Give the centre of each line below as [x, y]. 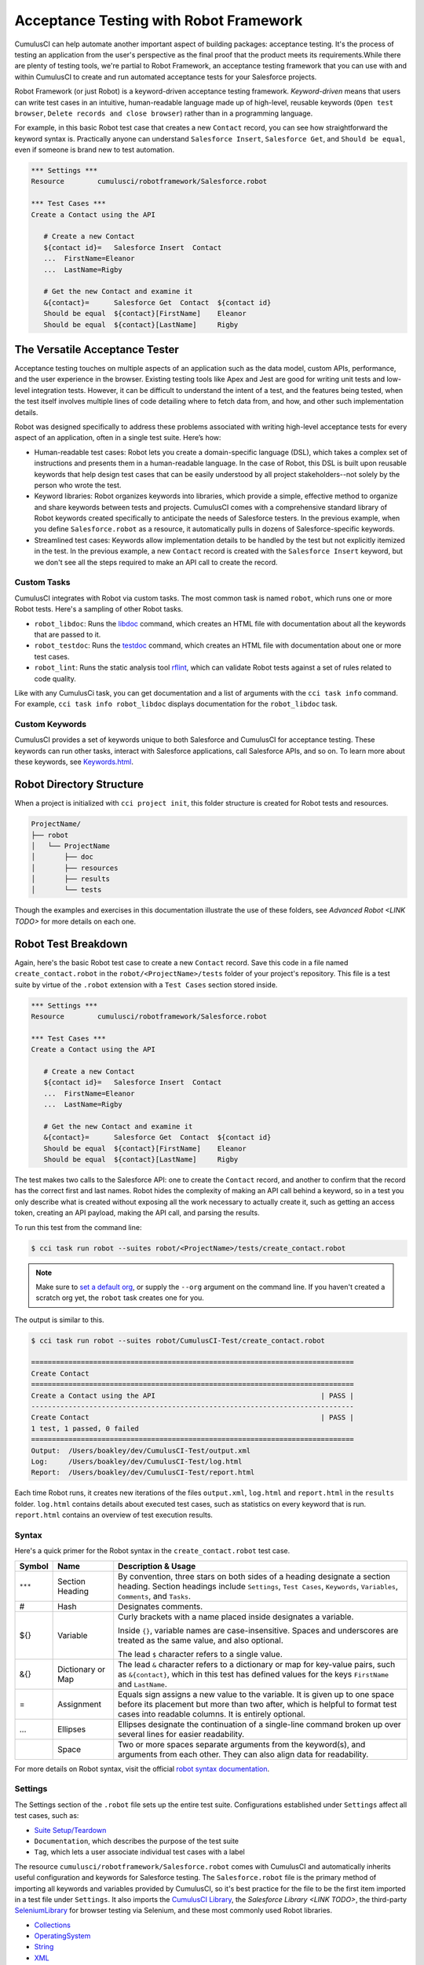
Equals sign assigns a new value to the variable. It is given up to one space [256, 1694]
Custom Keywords [50, 725]
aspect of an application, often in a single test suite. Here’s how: [118, 438]
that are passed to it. [68, 634]
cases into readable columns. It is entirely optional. [212, 1713]
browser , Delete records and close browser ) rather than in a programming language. [164, 113]
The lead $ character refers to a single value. [200, 1654]
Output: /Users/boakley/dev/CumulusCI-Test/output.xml [141, 1451]
